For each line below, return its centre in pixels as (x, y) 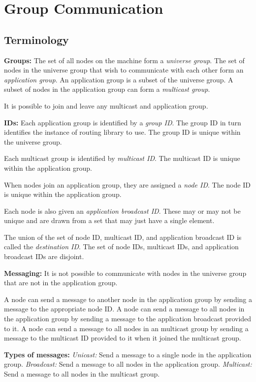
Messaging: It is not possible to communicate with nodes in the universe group (125, 273)
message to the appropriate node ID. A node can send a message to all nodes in (124, 309)
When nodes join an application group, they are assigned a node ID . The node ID (127, 184)
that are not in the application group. (61, 283)
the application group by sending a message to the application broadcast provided (128, 319)
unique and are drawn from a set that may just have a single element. (109, 220)
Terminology (36, 39)
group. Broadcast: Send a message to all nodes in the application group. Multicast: (128, 364)
